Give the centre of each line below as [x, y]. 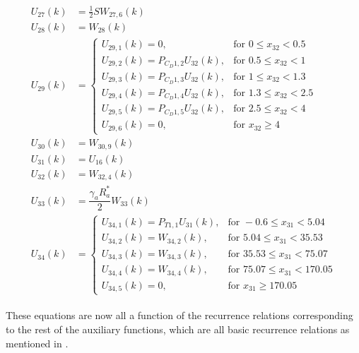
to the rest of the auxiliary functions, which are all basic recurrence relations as [178, 329]
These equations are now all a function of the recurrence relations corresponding [179, 315]
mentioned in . [37, 343]
